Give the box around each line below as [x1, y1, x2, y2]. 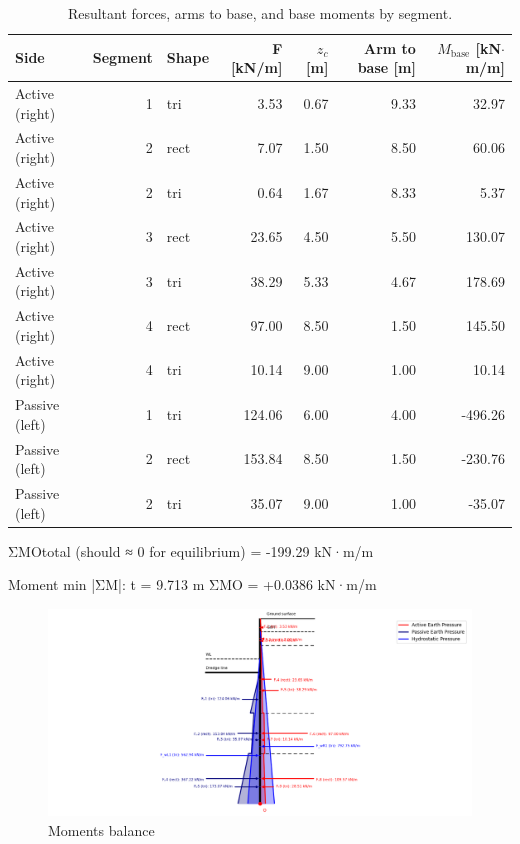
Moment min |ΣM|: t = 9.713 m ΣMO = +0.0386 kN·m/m [8, 574, 377, 595]
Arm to [364, 37, 416, 58]
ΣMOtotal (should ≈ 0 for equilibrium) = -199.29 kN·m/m [8, 540, 374, 561]
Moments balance [48, 819, 155, 840]
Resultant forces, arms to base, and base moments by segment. [67, 3, 453, 23]
